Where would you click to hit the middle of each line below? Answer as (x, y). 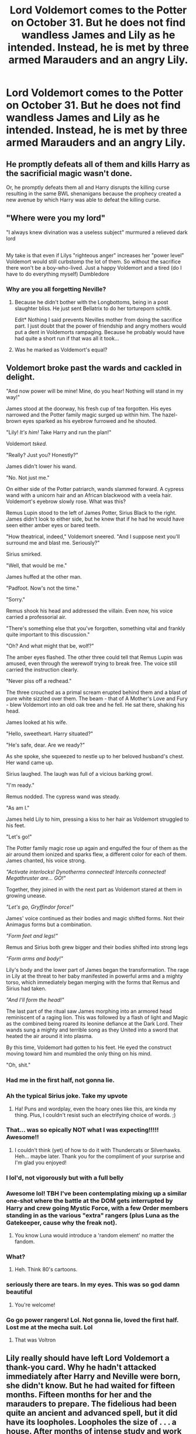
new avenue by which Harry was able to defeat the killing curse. (83, 200)
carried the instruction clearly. (42, 670)
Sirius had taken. (26, 989)
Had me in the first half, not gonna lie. (61, 1080)
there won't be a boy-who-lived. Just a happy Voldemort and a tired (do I (94, 268)
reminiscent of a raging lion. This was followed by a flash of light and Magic (97, 1017)
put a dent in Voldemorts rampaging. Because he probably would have (99, 332)
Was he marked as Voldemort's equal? (61, 349)
